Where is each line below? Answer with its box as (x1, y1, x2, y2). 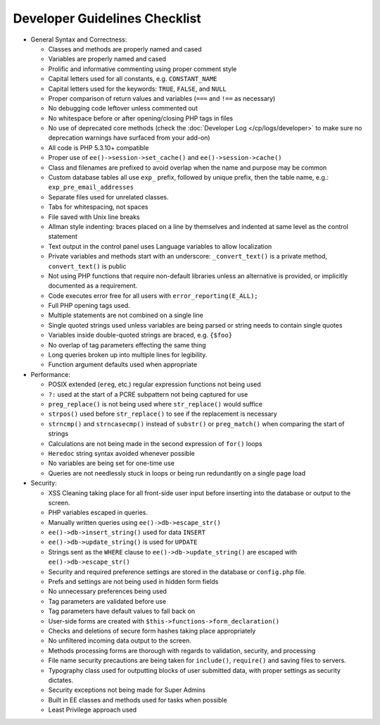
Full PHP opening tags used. (48, 302, 130, 310)
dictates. (48, 676, 74, 684)
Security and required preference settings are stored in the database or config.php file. (48, 567, 306, 576)
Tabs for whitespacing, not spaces (48, 203, 148, 211)
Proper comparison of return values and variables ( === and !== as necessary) (48, 94, 276, 102)
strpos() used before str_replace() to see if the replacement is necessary (48, 409, 277, 419)
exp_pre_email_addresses (48, 183, 134, 192)
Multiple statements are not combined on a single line (48, 311, 204, 320)
